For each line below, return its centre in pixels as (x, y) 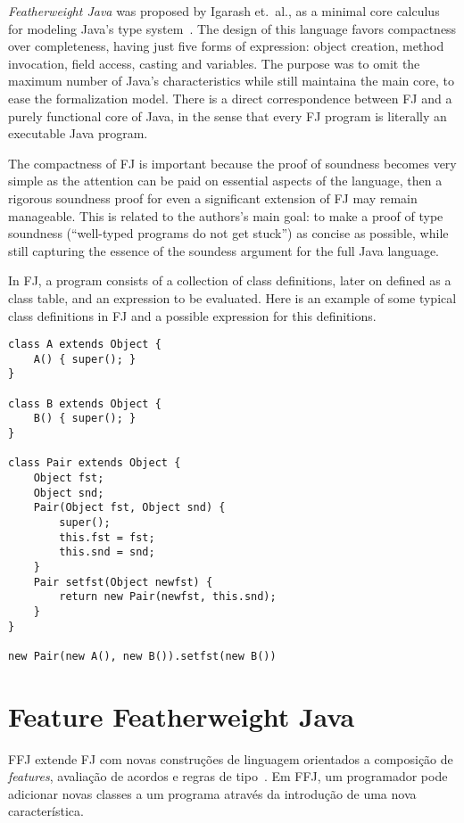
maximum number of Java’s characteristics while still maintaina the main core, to (231, 81)
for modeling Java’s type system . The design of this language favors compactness (232, 28)
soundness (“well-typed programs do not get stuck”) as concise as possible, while (228, 233)
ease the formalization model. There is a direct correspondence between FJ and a (230, 98)
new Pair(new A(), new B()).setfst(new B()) (142, 656)
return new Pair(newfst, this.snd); (168, 597)
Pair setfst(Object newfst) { (123, 582)
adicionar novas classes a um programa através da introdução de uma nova (212, 793)
